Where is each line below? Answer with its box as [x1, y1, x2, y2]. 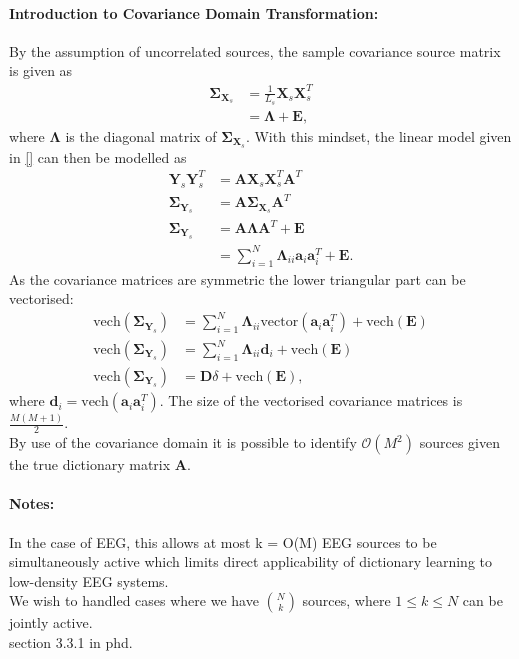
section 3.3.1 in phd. [9, 631, 133, 652]
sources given [419, 432, 500, 453]
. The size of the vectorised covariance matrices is [159, 390, 463, 411]
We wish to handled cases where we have [9, 590, 259, 611]
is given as [9, 60, 73, 81]
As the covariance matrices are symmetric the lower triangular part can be [9, 268, 466, 289]
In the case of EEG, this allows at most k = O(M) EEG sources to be [9, 531, 437, 552]
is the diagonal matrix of [65, 125, 217, 146]
